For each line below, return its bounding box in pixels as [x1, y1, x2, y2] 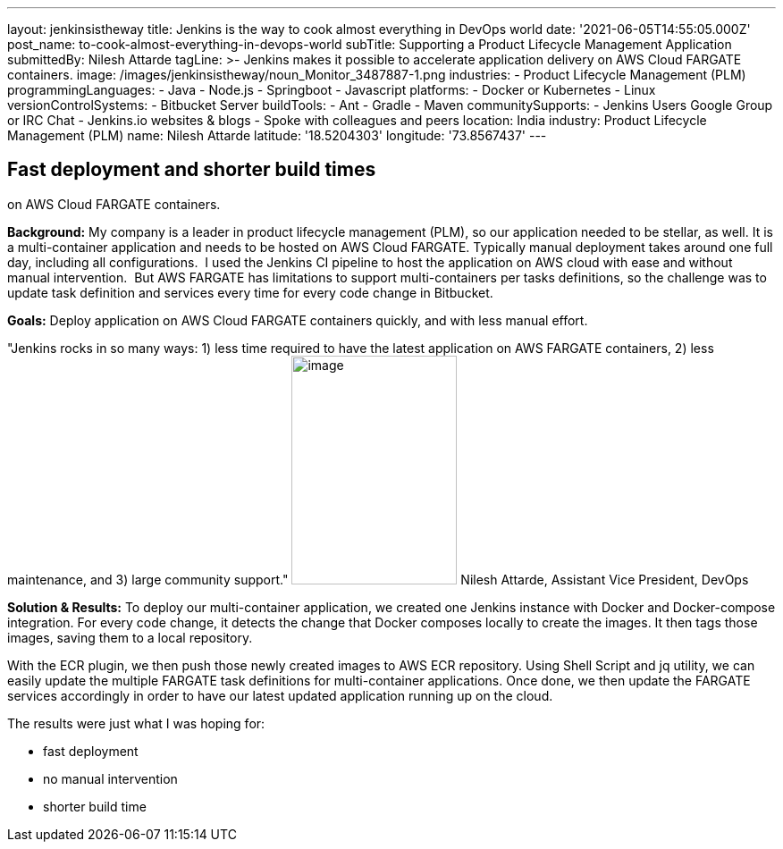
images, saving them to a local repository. [7, 629, 253, 645]
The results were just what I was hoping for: [7, 715, 265, 731]
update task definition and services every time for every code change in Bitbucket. [7, 284, 493, 300]
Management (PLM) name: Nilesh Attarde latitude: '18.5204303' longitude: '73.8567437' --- [7, 128, 547, 143]
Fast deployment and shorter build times [7, 158, 376, 181]
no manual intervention [43, 770, 178, 786]
